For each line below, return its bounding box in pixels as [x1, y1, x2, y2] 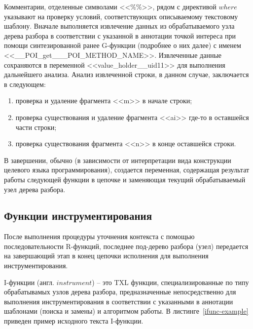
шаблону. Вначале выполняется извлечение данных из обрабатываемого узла [4, 21, 235, 31]
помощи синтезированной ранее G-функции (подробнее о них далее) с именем [4, 40, 241, 50]
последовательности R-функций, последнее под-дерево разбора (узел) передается [4, 241, 249, 251]
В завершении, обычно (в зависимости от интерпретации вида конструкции [4, 155, 231, 165]
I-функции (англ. [4, 277, 54, 287]
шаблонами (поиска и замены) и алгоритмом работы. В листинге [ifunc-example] [4, 306, 249, 316]
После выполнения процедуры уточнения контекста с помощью [4, 231, 195, 242]
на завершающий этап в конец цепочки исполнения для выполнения [4, 250, 209, 261]
